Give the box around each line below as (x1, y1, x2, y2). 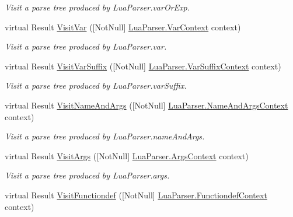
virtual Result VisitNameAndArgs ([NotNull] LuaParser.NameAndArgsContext (5, 99, 288, 111)
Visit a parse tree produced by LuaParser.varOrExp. (5, 1, 190, 13)
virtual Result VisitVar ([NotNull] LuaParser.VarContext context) (5, 20, 241, 33)
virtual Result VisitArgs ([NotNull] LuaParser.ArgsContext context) (5, 149, 249, 162)
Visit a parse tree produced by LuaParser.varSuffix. (5, 79, 187, 92)
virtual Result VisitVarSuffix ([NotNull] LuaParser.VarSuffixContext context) (5, 60, 281, 72)
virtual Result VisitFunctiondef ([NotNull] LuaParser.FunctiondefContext (5, 188, 267, 201)
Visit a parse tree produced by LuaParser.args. (5, 169, 170, 181)
